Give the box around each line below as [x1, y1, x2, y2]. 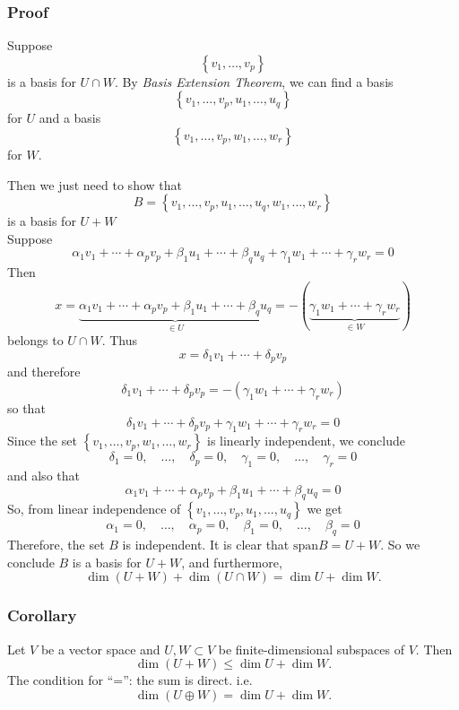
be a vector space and [40, 639, 160, 658]
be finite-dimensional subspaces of [218, 639, 404, 658]
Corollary [7, 604, 77, 627]
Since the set [7, 431, 77, 450]
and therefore [7, 362, 81, 381]
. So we [380, 535, 420, 554]
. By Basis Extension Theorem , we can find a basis [114, 72, 394, 91]
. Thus [101, 331, 138, 350]
